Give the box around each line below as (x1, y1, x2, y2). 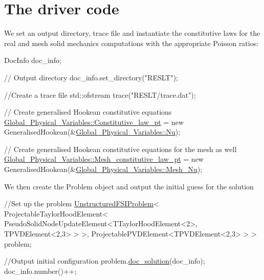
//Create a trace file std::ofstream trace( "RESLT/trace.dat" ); (4, 89, 196, 100)
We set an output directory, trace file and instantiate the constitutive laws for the (4, 28, 260, 38)
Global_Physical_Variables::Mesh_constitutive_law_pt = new (4, 154, 204, 164)
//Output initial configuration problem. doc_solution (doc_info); (4, 255, 205, 266)
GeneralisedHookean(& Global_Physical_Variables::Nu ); (4, 126, 181, 137)
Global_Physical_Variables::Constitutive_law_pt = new (4, 116, 184, 127)
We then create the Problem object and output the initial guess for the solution (4, 181, 254, 191)
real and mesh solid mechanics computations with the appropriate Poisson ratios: (4, 37, 259, 48)
